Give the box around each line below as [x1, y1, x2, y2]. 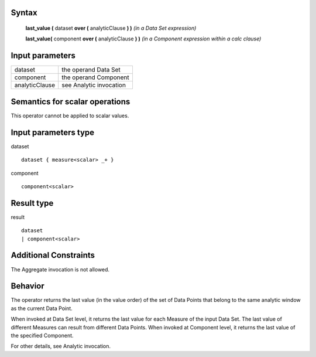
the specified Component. [11, 332, 74, 339]
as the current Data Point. [11, 305, 73, 312]
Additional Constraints [11, 250, 95, 260]
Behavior [11, 281, 45, 291]
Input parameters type [11, 127, 95, 137]
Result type [11, 198, 54, 208]
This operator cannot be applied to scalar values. [11, 112, 129, 119]
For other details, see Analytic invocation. [11, 343, 111, 350]
